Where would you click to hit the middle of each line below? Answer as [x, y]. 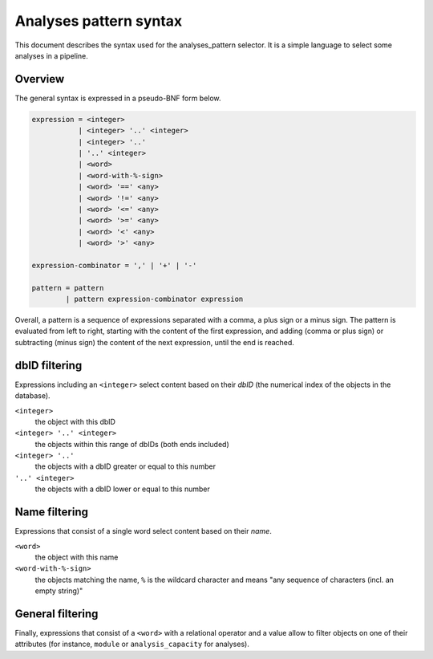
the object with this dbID [75, 421]
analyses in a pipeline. [51, 55]
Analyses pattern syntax [99, 21]
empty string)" [59, 591]
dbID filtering [49, 365]
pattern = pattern [68, 288]
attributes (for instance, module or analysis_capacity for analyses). [132, 644]
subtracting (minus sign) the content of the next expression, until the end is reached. [154, 342]
